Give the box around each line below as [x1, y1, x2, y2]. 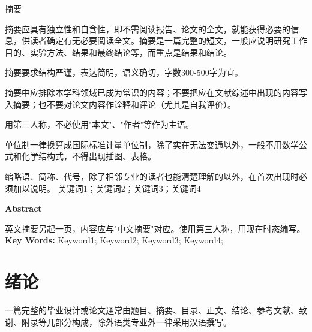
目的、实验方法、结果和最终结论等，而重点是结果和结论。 [5, 46, 232, 58]
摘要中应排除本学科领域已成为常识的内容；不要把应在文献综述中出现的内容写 [5, 86, 307, 98]
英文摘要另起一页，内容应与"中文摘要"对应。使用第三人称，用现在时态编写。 [5, 222, 305, 234]
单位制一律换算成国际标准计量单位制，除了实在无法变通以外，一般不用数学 [5, 138, 299, 150]
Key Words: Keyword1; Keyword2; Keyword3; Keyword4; [5, 234, 223, 246]
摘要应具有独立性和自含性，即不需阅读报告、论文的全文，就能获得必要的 [5, 22, 290, 35]
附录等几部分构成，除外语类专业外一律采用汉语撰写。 [21, 315, 232, 328]
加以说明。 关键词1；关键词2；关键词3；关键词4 [13, 182, 201, 194]
